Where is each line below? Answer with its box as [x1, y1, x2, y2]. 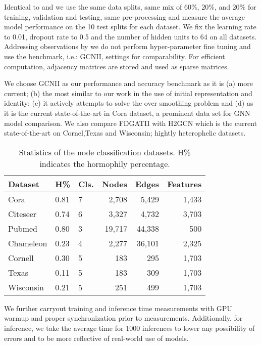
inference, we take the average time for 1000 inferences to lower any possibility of [4, 322, 255, 333]
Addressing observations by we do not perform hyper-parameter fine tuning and [4, 41, 251, 52]
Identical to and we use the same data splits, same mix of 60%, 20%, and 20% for [4, 2, 256, 12]
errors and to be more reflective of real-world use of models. [4, 332, 189, 343]
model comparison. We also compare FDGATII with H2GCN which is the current [4, 117, 257, 128]
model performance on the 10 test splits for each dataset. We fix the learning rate [4, 21, 256, 32]
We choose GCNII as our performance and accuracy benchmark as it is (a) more [4, 78, 253, 89]
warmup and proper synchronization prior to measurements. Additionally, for [4, 313, 243, 323]
